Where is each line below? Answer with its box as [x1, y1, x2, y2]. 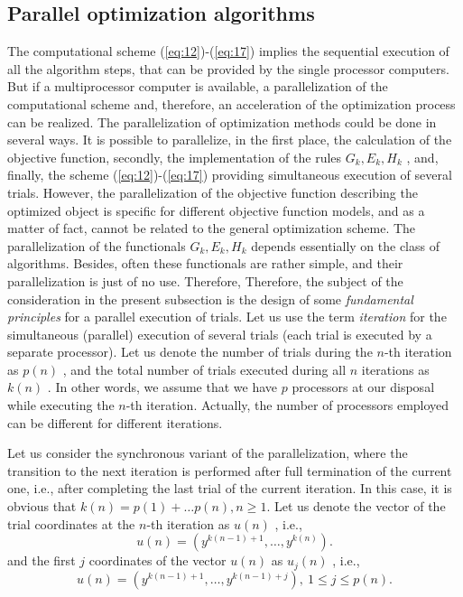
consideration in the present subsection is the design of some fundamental [7, 289, 413, 308]
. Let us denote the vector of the [266, 497, 446, 516]
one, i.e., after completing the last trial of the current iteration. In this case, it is [7, 479, 452, 498]
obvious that [7, 497, 77, 516]
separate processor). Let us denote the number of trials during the [7, 342, 373, 361]
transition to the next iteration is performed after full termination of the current [7, 461, 452, 480]
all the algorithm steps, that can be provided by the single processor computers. [7, 59, 449, 78]
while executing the [7, 396, 115, 415]
